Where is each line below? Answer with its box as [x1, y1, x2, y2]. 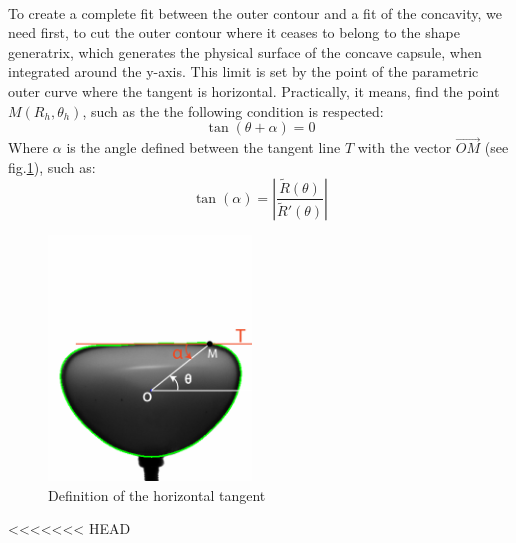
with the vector [357, 137, 452, 158]
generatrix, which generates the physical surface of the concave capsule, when [8, 41, 482, 62]
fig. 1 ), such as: [8, 156, 96, 177]
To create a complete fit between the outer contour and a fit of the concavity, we [8, 2, 502, 23]
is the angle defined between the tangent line [66, 137, 341, 158]
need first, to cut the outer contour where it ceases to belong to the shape [8, 22, 460, 43]
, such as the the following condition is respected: [82, 100, 384, 121]
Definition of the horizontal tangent [48, 484, 266, 505]
